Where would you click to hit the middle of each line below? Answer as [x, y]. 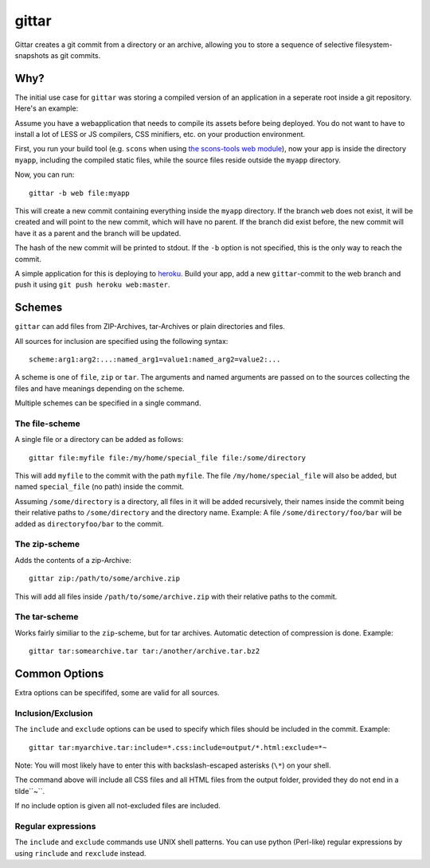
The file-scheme [48, 424]
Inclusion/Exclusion [54, 713]
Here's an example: [47, 108]
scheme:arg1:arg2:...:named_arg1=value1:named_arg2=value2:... [155, 360]
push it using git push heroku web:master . [92, 285]
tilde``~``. [30, 791]
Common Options [59, 673]
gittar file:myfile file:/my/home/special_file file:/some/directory [168, 457]
